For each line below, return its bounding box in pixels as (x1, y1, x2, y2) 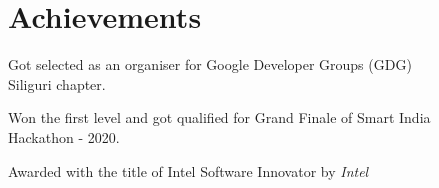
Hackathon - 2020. (8, 126, 120, 147)
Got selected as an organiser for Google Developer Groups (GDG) (8, 54, 412, 75)
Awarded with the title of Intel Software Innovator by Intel (8, 160, 369, 181)
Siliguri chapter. (8, 73, 106, 94)
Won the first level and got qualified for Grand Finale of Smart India (8, 107, 431, 128)
